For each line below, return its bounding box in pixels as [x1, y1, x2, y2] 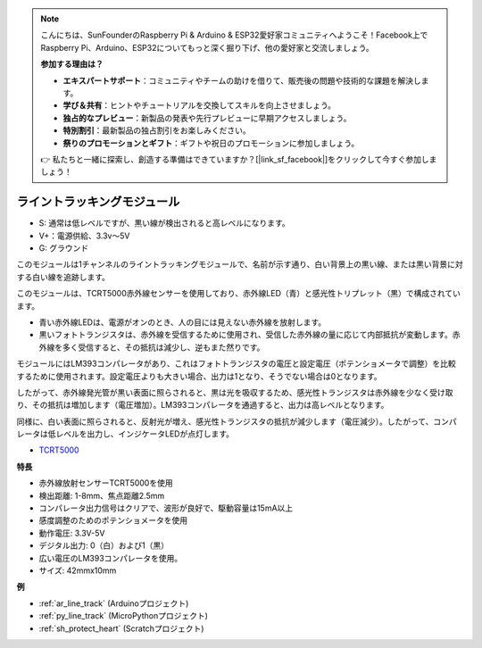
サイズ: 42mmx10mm [38, 565, 117, 576]
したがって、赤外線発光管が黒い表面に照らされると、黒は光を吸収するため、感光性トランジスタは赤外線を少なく [16, 386, 430, 397]
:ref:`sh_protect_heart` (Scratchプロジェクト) [38, 623, 204, 634]
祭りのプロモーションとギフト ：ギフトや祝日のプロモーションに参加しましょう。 [62, 137, 360, 148]
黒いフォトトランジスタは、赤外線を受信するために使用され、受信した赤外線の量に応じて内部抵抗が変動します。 [38, 329, 453, 340]
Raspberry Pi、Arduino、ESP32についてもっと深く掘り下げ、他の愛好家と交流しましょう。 [40, 42, 374, 53]
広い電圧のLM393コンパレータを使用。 [38, 552, 183, 563]
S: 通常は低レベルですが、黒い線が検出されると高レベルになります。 [38, 218, 290, 228]
